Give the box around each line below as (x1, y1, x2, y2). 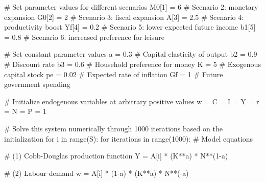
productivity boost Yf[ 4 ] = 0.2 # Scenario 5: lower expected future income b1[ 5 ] (4, 21, 256, 32)
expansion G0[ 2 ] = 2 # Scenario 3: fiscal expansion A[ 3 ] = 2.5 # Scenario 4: (4, 11, 244, 22)
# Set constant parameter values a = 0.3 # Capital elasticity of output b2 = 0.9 (4, 49, 257, 59)
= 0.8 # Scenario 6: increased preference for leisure (4, 31, 164, 42)
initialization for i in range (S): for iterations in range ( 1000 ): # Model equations (4, 133, 253, 144)
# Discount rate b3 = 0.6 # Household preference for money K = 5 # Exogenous (4, 58, 261, 69)
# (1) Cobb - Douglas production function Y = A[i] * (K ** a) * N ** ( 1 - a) (4, 150, 228, 161)
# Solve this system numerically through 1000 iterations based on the (4, 123, 223, 133)
